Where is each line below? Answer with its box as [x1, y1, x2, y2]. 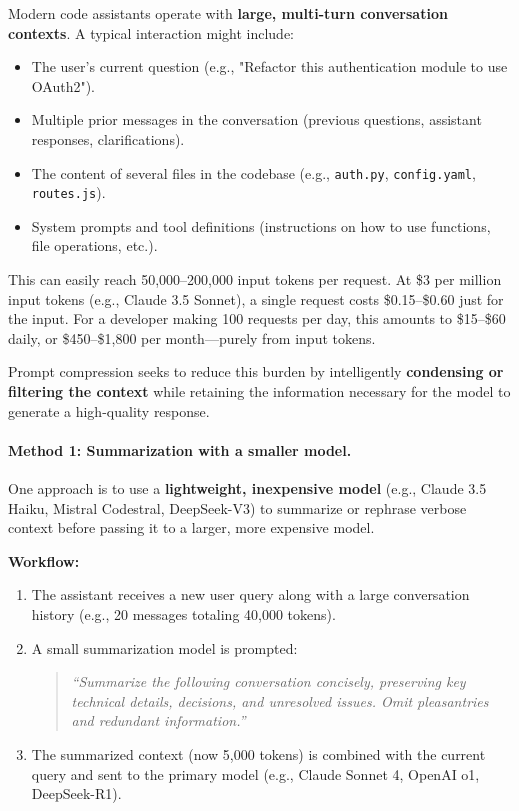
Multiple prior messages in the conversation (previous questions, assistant [31, 109, 482, 130]
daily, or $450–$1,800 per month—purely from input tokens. [8, 327, 376, 348]
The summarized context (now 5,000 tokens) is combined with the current [31, 743, 486, 764]
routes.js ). [31, 182, 106, 203]
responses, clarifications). [31, 128, 185, 149]
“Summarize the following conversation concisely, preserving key [71, 671, 466, 692]
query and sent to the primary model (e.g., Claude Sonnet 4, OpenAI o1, [31, 763, 480, 784]
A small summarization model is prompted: [31, 637, 298, 658]
